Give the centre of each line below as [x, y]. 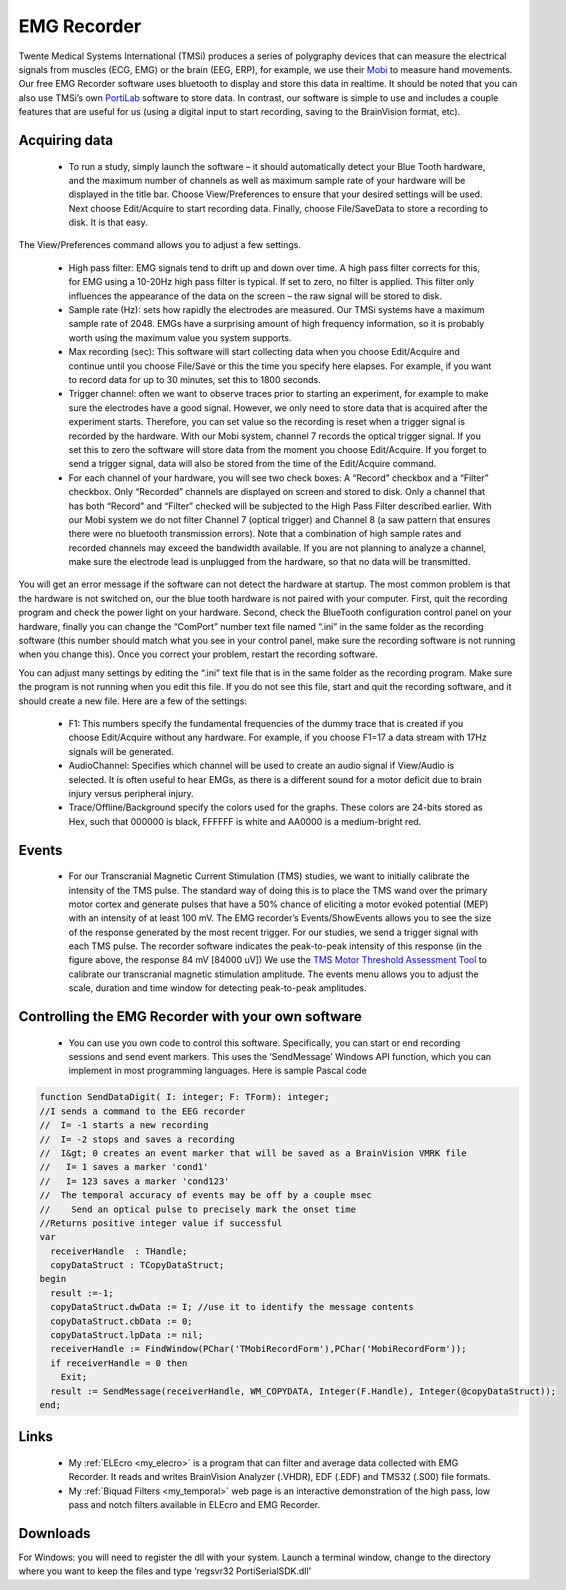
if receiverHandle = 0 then [119, 1363]
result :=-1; [82, 1293]
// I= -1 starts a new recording [124, 1125]
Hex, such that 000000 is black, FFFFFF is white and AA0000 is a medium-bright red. [245, 821]
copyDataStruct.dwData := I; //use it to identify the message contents [232, 1307]
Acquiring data [66, 140]
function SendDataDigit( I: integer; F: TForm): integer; [184, 1097]
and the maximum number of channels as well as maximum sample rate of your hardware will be [267, 180]
